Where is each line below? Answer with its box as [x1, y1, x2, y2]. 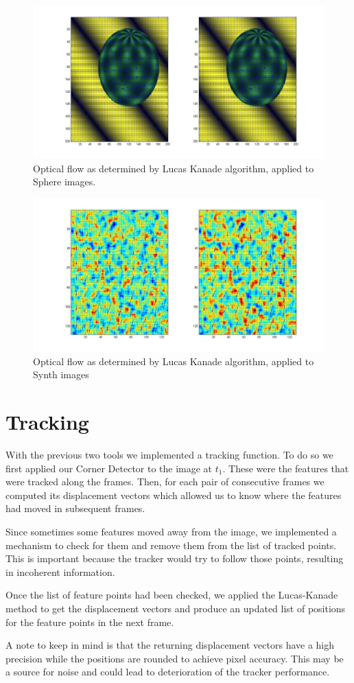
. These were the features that [222, 461, 349, 475]
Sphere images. [33, 174, 96, 189]
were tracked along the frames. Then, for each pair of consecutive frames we [5, 474, 324, 489]
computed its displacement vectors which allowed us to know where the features [5, 487, 342, 502]
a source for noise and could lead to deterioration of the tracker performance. [5, 664, 330, 679]
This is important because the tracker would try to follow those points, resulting [5, 551, 344, 566]
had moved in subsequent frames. [5, 501, 145, 516]
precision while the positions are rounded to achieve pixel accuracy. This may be [5, 651, 344, 665]
